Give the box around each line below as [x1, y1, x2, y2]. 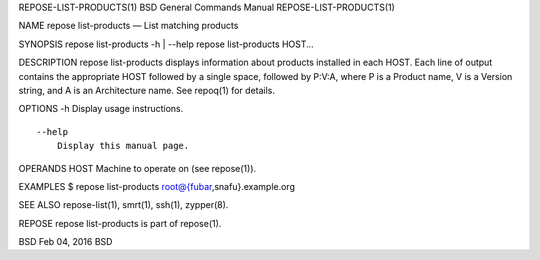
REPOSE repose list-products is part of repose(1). [18, 217, 222, 229]
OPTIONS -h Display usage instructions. [18, 103, 184, 115]
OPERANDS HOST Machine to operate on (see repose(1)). [18, 162, 257, 174]
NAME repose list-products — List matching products [18, 20, 239, 32]
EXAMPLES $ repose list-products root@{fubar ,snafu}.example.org [18, 180, 295, 192]
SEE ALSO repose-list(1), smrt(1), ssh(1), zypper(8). [18, 199, 229, 211]
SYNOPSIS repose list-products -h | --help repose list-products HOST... [18, 38, 314, 50]
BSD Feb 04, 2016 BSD [18, 236, 113, 248]
